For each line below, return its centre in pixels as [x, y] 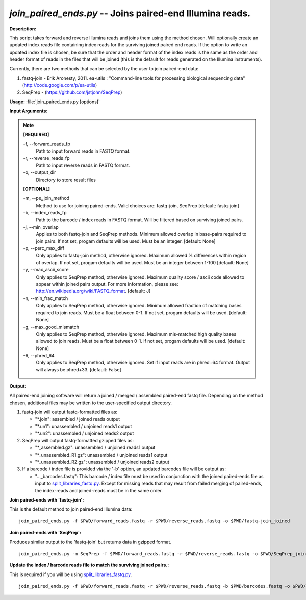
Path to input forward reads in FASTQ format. [83, 151]
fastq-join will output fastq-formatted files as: [70, 412]
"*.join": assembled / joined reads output [78, 419]
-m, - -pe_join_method [46, 198]
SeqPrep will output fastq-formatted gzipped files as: [78, 440]
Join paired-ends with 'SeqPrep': [45, 533]
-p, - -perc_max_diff [44, 248]
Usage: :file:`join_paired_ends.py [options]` [55, 102]
